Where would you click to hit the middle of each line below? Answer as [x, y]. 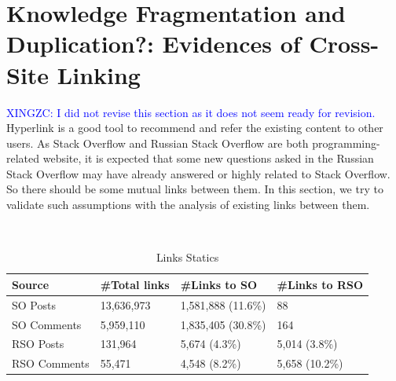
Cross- [344, 44]
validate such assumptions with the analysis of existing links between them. [188, 205]
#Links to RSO [320, 284]
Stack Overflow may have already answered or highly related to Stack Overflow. [198, 173]
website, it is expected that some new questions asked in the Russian [208, 158]
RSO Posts [38, 344]
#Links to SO [219, 284]
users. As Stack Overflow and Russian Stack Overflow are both [158, 143]
